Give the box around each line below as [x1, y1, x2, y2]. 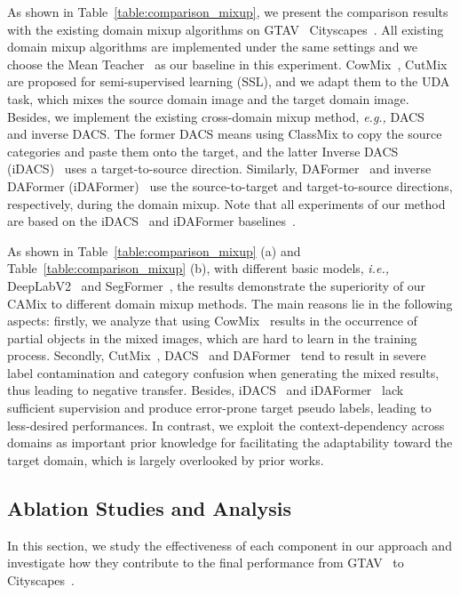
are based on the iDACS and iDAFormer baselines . [7, 212, 296, 230]
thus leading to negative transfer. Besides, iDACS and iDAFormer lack [7, 381, 404, 399]
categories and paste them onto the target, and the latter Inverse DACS [7, 141, 399, 160]
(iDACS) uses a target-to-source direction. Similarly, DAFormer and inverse [7, 159, 432, 178]
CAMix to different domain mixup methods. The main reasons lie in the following [7, 293, 453, 312]
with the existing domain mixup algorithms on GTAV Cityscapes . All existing [7, 20, 444, 38]
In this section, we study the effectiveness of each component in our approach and [7, 535, 452, 554]
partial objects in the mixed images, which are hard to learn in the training [7, 328, 417, 347]
